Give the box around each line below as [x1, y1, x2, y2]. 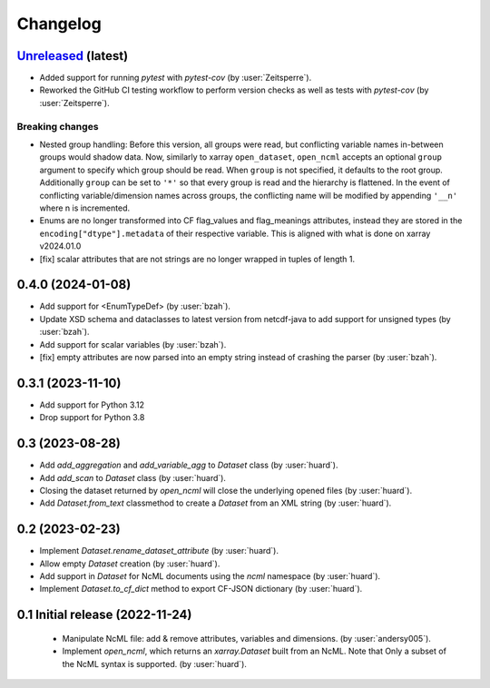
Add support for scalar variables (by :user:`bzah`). [39, 339, 227, 349]
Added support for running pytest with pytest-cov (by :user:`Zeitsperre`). [39, 73, 312, 84]
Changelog [16, 14, 102, 34]
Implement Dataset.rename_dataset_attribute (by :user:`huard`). [39, 545, 279, 556]
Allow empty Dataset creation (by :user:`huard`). [39, 558, 220, 569]
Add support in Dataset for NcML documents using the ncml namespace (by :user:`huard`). [39, 571, 381, 582]
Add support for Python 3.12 [39, 399, 145, 410]
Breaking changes [16, 120, 99, 133]
